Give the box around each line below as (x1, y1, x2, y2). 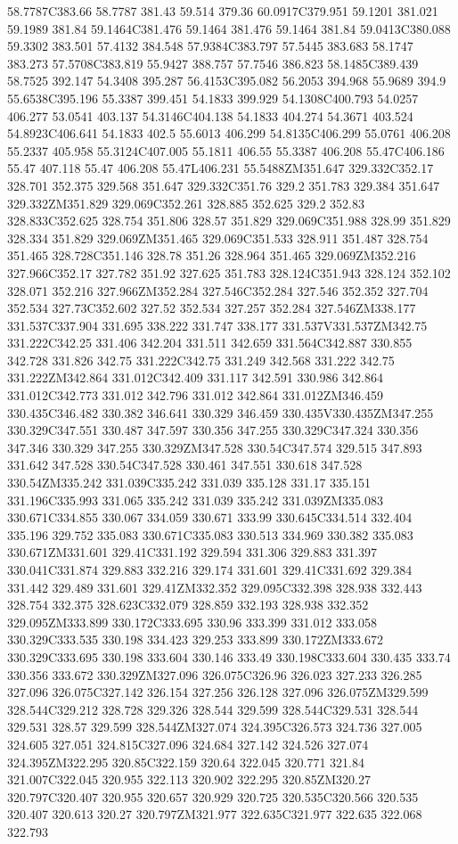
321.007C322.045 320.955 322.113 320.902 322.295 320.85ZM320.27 (7, 770, 371, 789)
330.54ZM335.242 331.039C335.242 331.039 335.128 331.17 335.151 (7, 473, 371, 492)
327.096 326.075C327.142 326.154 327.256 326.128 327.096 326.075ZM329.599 (7, 683, 429, 701)
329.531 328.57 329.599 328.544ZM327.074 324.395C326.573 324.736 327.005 (7, 717, 422, 736)
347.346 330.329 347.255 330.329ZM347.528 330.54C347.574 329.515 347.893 (7, 438, 422, 456)
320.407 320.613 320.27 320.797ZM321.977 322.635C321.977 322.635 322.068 (7, 805, 422, 824)
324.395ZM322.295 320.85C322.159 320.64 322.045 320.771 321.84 (7, 752, 364, 771)
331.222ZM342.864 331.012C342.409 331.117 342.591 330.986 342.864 (7, 368, 383, 387)
